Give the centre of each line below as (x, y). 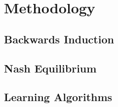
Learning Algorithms (58, 97)
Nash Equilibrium (50, 68)
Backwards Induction (59, 39)
